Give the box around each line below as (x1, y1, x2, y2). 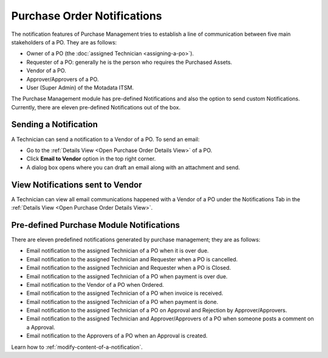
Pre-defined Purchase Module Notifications (11, 219, 180, 230)
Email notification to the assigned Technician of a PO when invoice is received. (26, 289, 224, 297)
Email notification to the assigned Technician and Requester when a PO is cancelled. (26, 255, 238, 263)
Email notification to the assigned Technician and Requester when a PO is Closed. (26, 264, 231, 272)
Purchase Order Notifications (11, 9, 162, 22)
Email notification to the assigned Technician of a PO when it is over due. (26, 247, 209, 255)
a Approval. (26, 323, 55, 331)
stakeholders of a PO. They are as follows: (11, 38, 117, 46)
